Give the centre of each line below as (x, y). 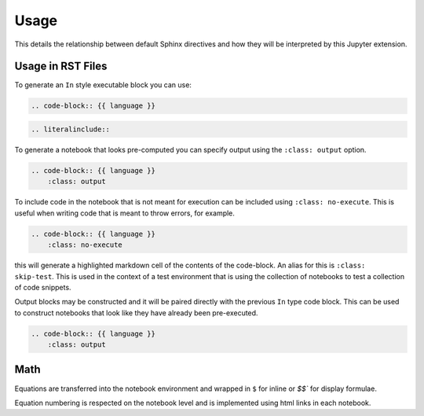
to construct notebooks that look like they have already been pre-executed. (136, 313)
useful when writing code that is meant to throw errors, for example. (125, 213)
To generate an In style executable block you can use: (103, 85)
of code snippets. (43, 287)
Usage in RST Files (61, 66)
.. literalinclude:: (70, 129)
